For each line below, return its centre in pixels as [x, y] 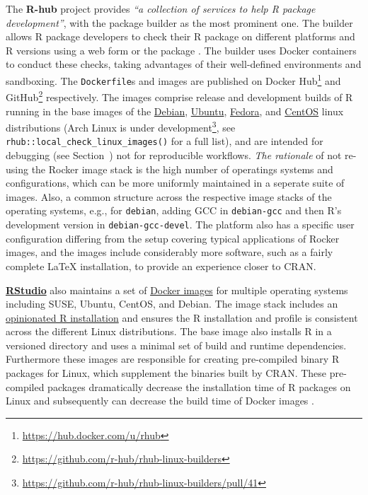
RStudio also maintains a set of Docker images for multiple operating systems [177, 290]
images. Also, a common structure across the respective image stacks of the [169, 196]
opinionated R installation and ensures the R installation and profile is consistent [182, 317]
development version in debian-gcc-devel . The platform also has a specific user [180, 225]
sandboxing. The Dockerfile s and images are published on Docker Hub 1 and [173, 79]
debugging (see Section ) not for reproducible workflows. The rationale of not [174, 155]
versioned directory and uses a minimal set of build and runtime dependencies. [176, 345]
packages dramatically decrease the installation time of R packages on [199, 386]
